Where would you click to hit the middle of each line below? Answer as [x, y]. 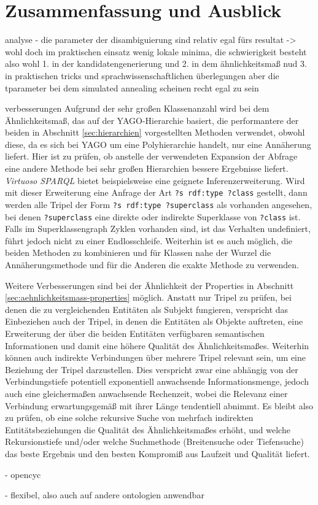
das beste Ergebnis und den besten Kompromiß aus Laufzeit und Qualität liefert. [157, 453]
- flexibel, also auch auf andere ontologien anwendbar [105, 495]
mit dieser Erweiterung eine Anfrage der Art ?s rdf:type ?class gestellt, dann [156, 192]
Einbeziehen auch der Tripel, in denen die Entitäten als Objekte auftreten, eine [154, 321]
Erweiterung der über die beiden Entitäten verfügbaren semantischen [135, 333]
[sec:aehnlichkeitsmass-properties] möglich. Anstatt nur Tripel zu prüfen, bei [148, 297]
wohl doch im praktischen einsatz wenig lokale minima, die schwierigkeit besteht [156, 51]
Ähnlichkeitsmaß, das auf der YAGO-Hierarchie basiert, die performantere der [152, 120]
